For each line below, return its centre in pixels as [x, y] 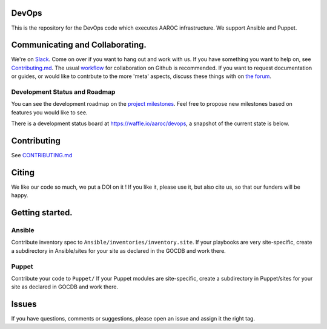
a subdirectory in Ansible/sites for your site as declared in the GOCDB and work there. [119, 250]
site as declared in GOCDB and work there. [64, 287]
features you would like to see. [49, 112]
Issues [24, 305]
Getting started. [42, 213]
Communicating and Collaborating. [79, 45]
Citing [23, 172]
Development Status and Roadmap [63, 92]
